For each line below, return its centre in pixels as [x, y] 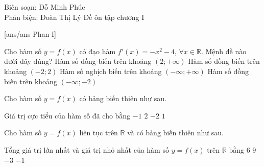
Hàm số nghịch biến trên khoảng [111, 71]
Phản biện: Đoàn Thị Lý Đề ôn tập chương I [74, 17]
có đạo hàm [98, 51]
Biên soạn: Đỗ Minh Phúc [45, 7]
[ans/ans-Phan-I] [30, 34]
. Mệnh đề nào [224, 51]
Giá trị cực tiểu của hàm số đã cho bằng [67, 115]
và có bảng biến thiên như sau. [175, 133]
